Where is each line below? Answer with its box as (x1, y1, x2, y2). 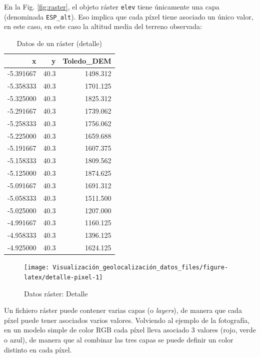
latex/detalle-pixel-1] (24, 273, 103, 281)
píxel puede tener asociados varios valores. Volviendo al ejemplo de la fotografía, (4, 314, 250, 325)
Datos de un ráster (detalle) (16, 38, 102, 48)
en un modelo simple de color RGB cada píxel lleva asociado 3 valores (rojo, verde (4, 324, 256, 335)
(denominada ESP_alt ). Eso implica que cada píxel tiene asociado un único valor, (4, 11, 253, 22)
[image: (24, 264, 49, 271)
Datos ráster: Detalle (24, 288, 88, 298)
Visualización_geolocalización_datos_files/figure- (52, 264, 228, 271)
